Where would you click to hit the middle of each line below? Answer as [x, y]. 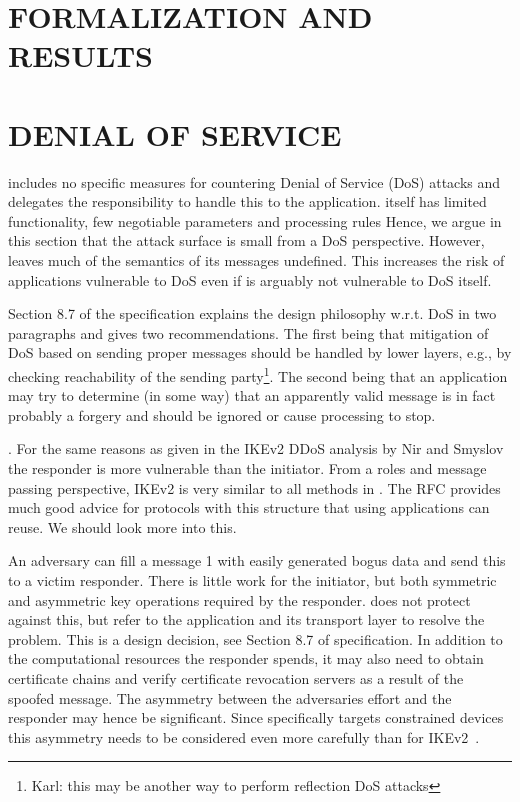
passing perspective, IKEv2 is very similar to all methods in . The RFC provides [254, 487]
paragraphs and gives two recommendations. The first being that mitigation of [248, 332]
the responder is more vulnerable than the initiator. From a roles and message [247, 468]
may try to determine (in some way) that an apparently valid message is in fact [252, 395]
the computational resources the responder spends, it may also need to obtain [246, 658]
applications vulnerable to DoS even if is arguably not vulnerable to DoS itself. [250, 279]
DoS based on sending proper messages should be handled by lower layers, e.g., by [260, 352]
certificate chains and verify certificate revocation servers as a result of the [236, 678]
